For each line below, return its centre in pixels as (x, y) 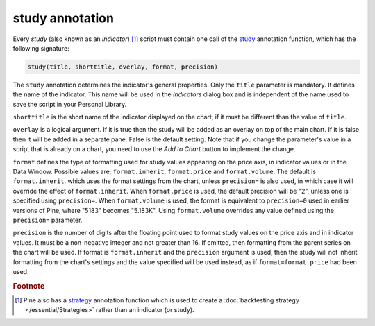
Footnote (29, 286)
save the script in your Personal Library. (70, 104)
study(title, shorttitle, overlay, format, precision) (123, 67)
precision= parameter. (48, 220)
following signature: (41, 48)
